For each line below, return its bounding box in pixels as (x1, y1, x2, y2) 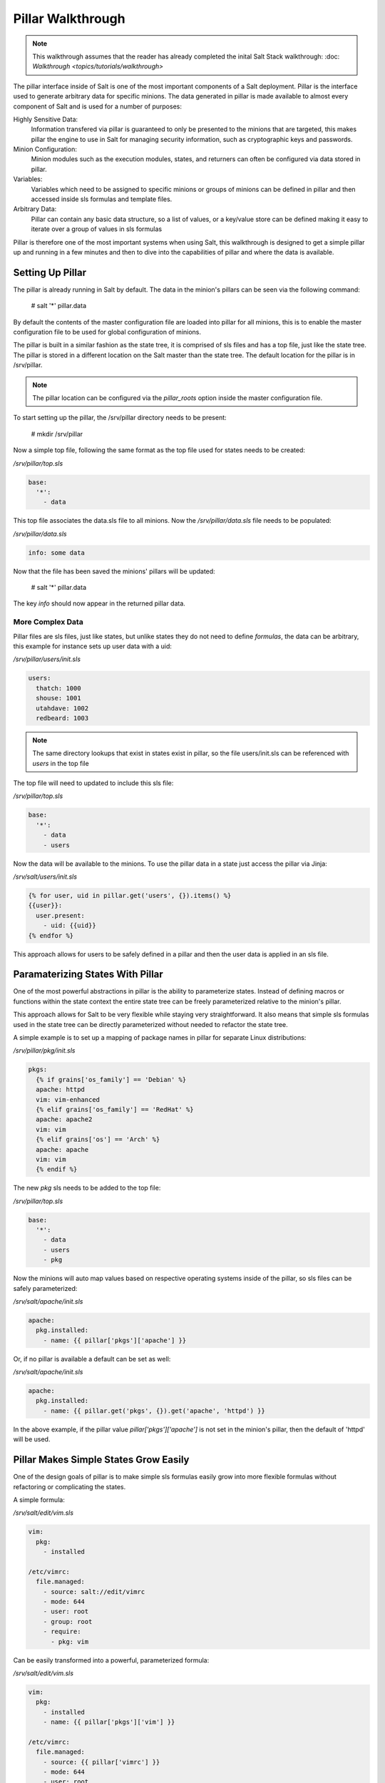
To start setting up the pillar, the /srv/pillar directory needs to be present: (13, 414, 227, 422)
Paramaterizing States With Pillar (13, 969, 163, 981)
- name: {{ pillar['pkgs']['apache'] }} (43, 1336, 187, 1344)
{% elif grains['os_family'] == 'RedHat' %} (36, 1105, 194, 1113)
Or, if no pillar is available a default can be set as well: (13, 1354, 171, 1363)
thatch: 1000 (36, 684, 81, 692)
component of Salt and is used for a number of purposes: (13, 102, 182, 111)
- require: (43, 1628, 81, 1636)
